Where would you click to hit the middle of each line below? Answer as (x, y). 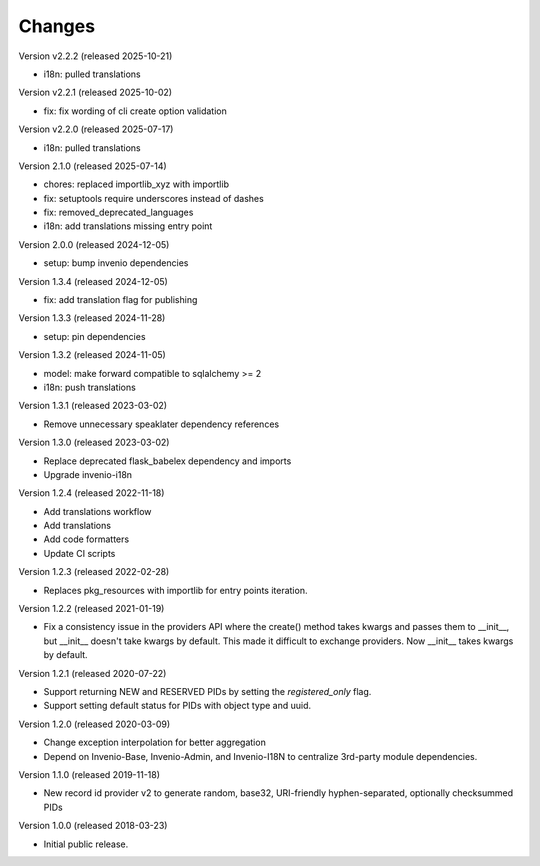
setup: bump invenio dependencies (116, 263)
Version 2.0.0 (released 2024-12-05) (94, 244)
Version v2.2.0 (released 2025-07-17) (96, 129)
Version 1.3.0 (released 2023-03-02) (94, 442)
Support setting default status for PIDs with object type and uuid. (177, 706)
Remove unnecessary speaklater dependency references (161, 424)
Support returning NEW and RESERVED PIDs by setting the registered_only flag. (207, 691)
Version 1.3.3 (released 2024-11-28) (92, 318)
